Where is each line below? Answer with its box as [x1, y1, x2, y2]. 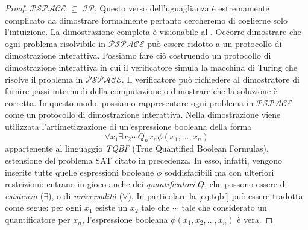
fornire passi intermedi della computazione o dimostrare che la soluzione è [5, 85, 277, 97]
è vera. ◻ [237, 212, 273, 225]
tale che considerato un [181, 201, 267, 214]
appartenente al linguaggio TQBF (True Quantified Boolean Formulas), [5, 142, 269, 155]
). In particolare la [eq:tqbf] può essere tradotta [128, 189, 303, 202]
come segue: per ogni [5, 201, 82, 214]
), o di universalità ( [48, 189, 123, 202]
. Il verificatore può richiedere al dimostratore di [121, 72, 300, 85]
